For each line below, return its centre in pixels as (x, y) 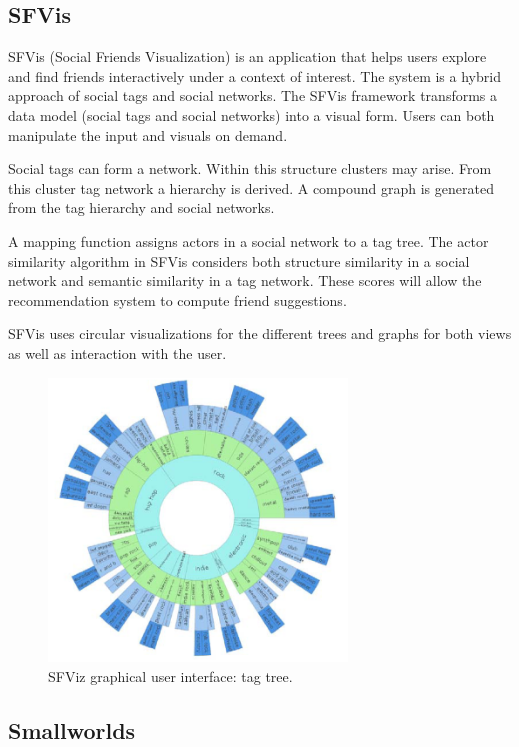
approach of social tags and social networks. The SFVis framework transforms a (253, 95)
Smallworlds (72, 729)
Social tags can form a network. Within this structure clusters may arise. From (250, 168)
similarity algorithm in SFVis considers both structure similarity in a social (239, 260)
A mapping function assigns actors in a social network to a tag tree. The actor (248, 240)
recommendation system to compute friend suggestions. (177, 299)
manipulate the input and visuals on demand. (148, 134)
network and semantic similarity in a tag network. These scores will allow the (245, 280)
